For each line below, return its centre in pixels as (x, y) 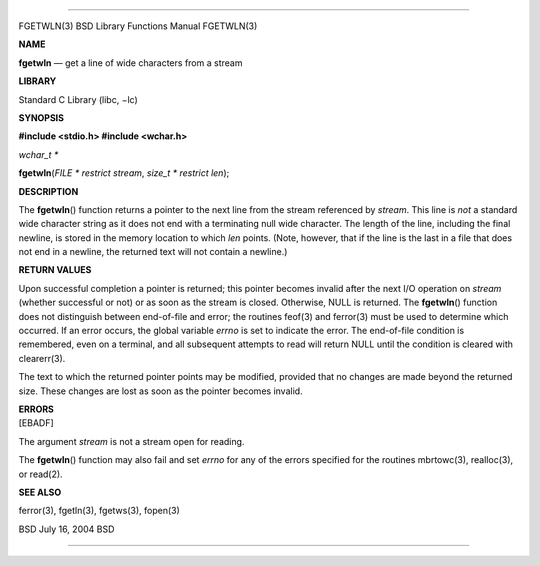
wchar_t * (38, 154)
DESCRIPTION (48, 191)
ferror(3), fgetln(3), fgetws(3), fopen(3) (99, 511)
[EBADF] (36, 423)
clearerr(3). (42, 358)
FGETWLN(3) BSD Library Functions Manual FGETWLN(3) (138, 26)
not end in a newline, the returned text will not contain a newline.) (153, 252)
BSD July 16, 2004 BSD (66, 529)
